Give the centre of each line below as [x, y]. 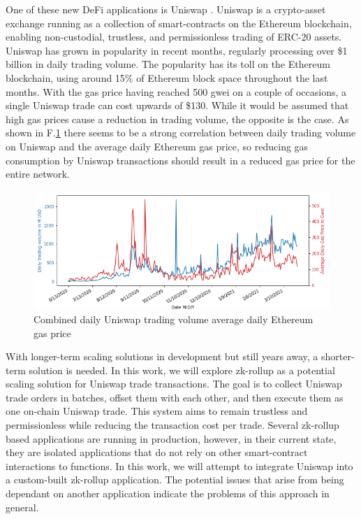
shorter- [338, 356]
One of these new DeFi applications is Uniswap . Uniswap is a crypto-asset [166, 9]
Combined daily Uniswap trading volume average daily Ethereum [174, 319]
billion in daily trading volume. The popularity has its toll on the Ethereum [168, 64]
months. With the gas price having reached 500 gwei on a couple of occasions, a [176, 91]
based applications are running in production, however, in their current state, [171, 438]
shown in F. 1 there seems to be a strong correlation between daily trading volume [181, 133]
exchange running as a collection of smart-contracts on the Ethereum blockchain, [179, 23]
